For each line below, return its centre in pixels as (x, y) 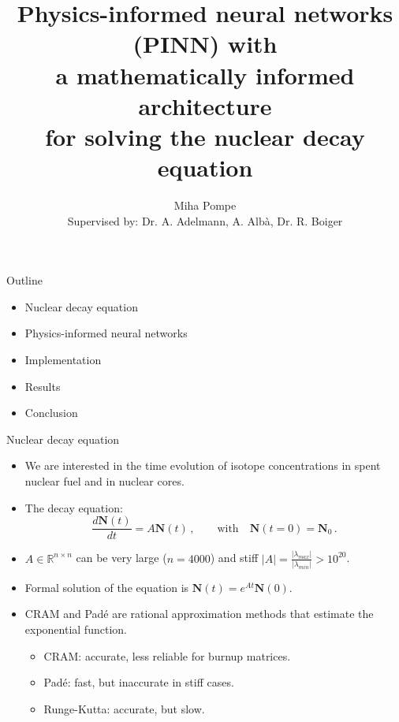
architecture (205, 105)
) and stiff (234, 558)
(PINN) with (205, 44)
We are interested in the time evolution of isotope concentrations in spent (203, 465)
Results (43, 386)
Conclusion (51, 413)
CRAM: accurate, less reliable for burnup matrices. (167, 655)
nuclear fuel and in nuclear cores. (104, 481)
